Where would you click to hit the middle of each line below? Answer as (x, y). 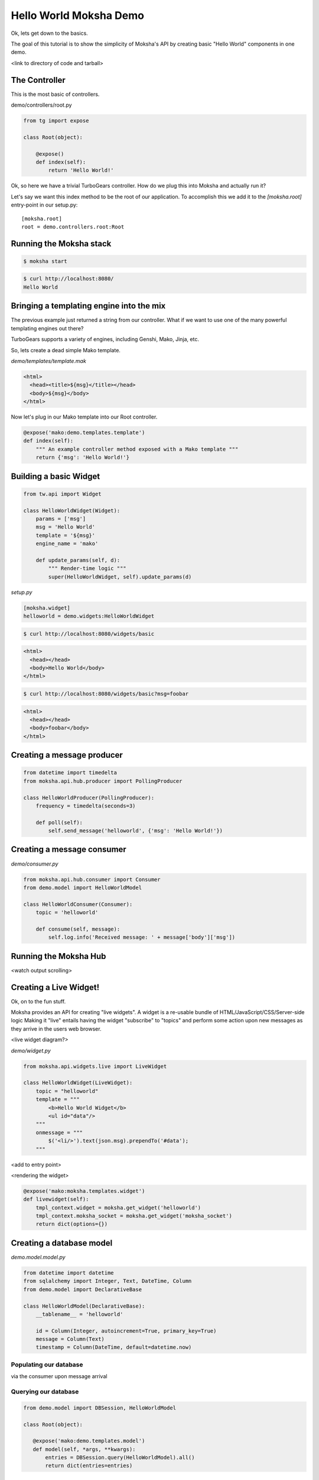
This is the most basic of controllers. (55, 94)
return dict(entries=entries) (89, 1466)
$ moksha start (45, 261)
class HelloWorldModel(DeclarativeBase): (84, 1306)
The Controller (38, 80)
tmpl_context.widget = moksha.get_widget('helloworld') (118, 1207)
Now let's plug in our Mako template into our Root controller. (84, 417)
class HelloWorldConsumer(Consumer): (78, 904)
